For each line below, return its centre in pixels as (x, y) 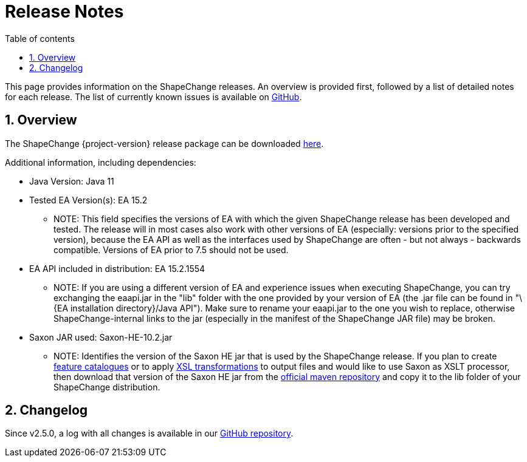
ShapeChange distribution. (107, 387)
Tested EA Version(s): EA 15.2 (88, 200)
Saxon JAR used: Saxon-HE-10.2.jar (101, 337)
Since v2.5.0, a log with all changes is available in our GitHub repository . (149, 433)
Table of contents (40, 38)
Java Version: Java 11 (72, 181)
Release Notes (64, 12)
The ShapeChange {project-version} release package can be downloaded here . (164, 143)
